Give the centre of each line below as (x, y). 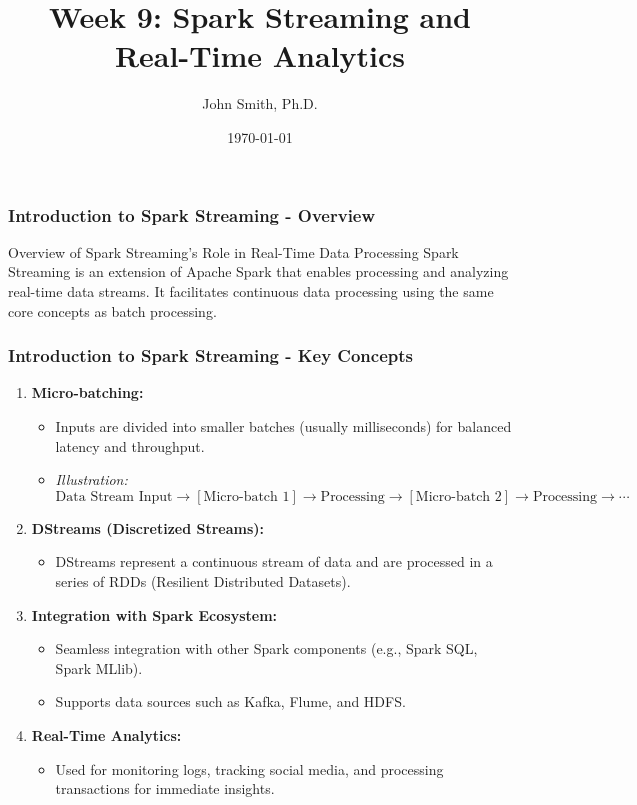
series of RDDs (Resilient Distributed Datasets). (203, 580)
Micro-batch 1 (246, 496)
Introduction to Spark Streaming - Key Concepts (210, 355)
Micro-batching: (87, 392)
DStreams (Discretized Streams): (148, 527)
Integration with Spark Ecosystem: (154, 614)
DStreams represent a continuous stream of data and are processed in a (274, 561)
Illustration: (91, 479)
